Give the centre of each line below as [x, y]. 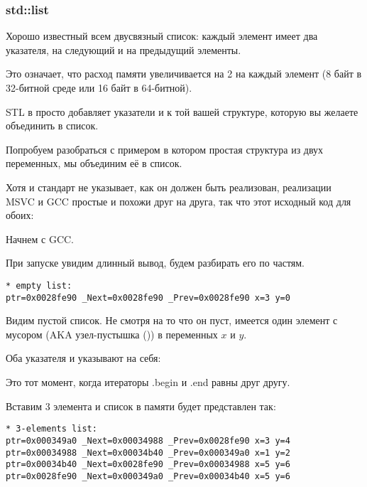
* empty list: [39, 285]
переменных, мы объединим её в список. [94, 163]
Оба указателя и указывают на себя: [83, 358]
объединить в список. [52, 125]
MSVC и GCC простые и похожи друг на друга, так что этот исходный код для [179, 201]
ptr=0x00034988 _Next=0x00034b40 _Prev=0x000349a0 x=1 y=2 [148, 453]
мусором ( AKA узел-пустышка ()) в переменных [112, 334]
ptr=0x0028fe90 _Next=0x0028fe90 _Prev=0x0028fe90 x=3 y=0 [148, 298]
